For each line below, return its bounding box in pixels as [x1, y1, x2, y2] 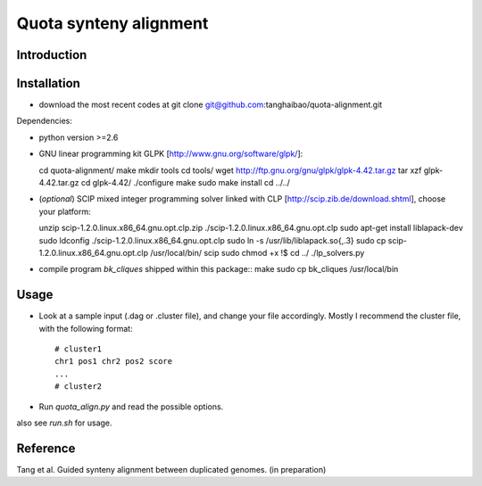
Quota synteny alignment [16, 13, 209, 33]
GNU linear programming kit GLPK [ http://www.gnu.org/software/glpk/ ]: [38, 148, 303, 160]
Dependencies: [16, 116, 73, 127]
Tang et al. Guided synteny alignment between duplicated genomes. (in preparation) [16, 464, 327, 474]
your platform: [38, 206, 91, 217]
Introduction [16, 47, 87, 62]
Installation [16, 76, 80, 91]
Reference [16, 441, 76, 456]
